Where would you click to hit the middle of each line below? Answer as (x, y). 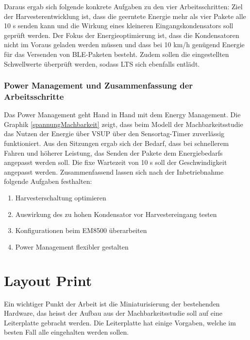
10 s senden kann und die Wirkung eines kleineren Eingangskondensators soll (119, 26)
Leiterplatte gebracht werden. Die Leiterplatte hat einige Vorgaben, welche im (120, 322)
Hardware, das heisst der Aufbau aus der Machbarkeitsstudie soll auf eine (113, 313)
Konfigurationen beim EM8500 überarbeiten (81, 230)
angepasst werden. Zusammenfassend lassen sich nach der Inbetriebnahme (114, 171)
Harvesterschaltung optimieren (61, 198)
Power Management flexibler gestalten (72, 246)
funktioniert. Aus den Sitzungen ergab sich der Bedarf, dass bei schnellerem (117, 143)
